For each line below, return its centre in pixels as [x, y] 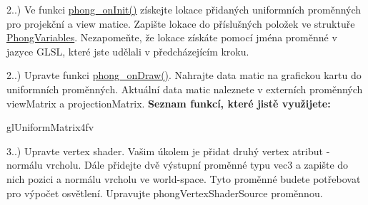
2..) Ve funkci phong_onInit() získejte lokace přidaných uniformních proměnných [184, 9]
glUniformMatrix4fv [50, 127]
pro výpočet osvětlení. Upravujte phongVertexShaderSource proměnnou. [165, 193]
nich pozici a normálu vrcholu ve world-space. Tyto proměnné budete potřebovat [184, 178]
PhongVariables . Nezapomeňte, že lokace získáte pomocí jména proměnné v [172, 37]
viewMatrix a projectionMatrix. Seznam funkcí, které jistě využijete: [169, 103]
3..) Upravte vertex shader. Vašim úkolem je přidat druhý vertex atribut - [168, 151]
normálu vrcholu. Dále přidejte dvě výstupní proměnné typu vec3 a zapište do [178, 165]
